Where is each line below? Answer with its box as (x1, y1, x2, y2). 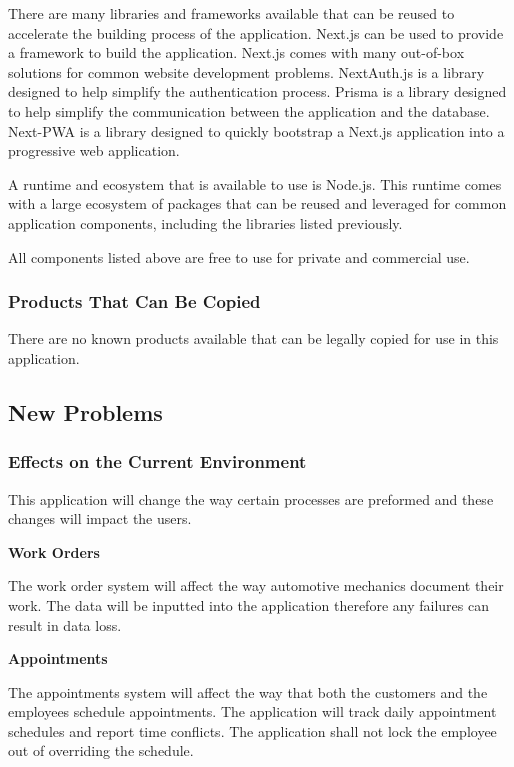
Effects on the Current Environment (8, 449, 307, 474)
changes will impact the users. (8, 508, 192, 529)
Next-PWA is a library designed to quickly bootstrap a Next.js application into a (8, 120, 505, 141)
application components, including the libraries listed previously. (8, 212, 403, 233)
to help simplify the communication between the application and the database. (8, 100, 490, 121)
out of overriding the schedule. (8, 740, 194, 761)
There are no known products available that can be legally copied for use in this (8, 328, 499, 349)
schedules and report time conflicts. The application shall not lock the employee (8, 720, 497, 741)
